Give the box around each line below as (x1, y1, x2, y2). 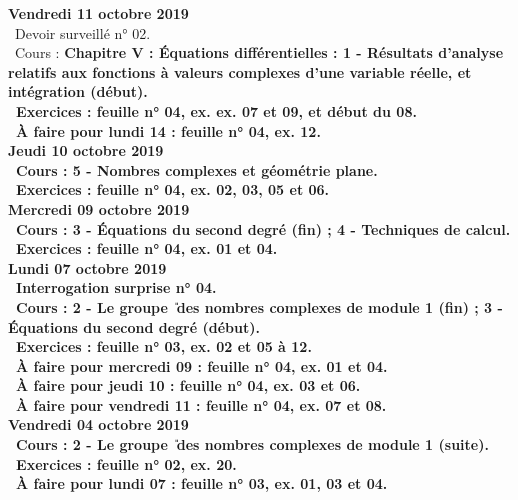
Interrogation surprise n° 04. (16, 277, 217, 298)
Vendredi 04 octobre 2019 (8, 414, 189, 435)
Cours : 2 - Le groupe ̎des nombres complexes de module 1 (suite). (16, 434, 489, 455)
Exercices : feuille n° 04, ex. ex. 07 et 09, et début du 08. (16, 100, 417, 121)
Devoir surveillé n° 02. (14, 22, 151, 43)
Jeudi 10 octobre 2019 (8, 140, 164, 161)
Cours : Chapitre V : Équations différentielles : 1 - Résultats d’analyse (14, 42, 504, 63)
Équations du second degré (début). (8, 316, 260, 337)
